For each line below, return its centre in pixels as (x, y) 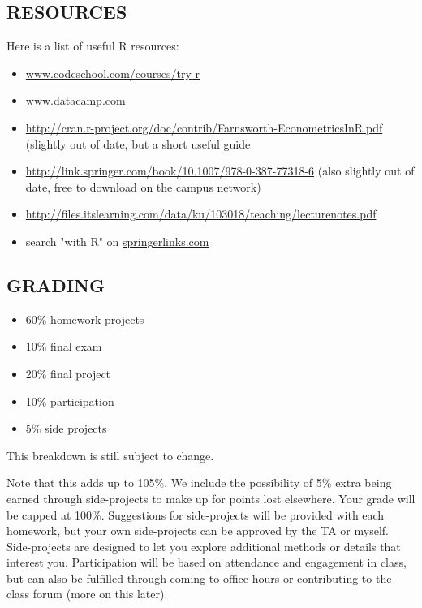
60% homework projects (85, 319)
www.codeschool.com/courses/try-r (113, 73)
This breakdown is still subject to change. (110, 455)
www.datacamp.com (75, 100)
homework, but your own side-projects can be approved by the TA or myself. (198, 530)
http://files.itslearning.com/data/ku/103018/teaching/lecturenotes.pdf (201, 214)
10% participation (70, 401)
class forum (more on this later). (87, 594)
